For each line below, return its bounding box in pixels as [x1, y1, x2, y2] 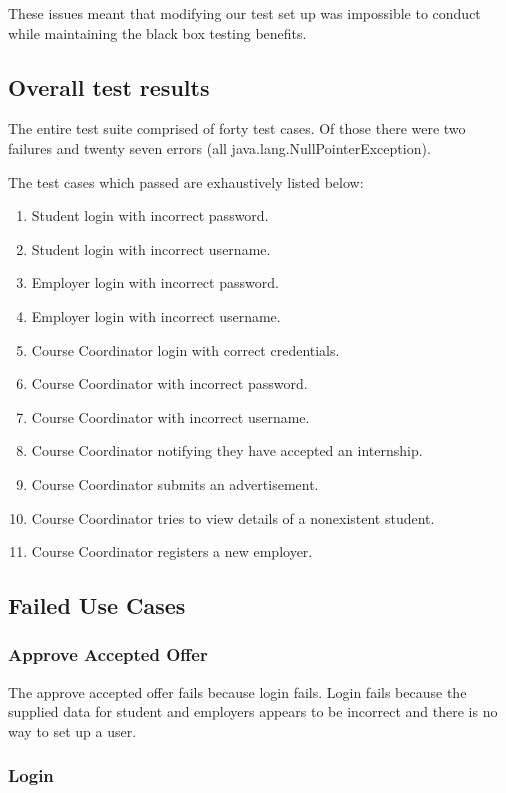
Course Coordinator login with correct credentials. [31, 339, 340, 360]
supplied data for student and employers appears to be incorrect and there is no [8, 701, 498, 722]
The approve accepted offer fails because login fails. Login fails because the [8, 681, 467, 702]
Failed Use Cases [8, 590, 186, 621]
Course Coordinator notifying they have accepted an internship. [31, 440, 423, 461]
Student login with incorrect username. [31, 238, 271, 259]
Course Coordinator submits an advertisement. [31, 473, 319, 494]
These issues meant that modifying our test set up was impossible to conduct [8, 3, 481, 23]
